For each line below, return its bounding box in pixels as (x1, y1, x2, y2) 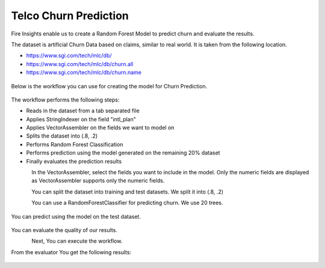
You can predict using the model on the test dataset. (11, 213, 141, 220)
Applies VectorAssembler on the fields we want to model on (26, 124, 175, 132)
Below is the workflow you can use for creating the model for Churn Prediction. (11, 82, 208, 90)
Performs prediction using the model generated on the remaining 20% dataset (26, 149, 220, 156)
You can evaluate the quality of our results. (11, 226, 117, 234)
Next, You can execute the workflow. (31, 237, 123, 245)
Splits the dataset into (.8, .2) (26, 132, 98, 139)
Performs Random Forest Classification (26, 141, 123, 148)
